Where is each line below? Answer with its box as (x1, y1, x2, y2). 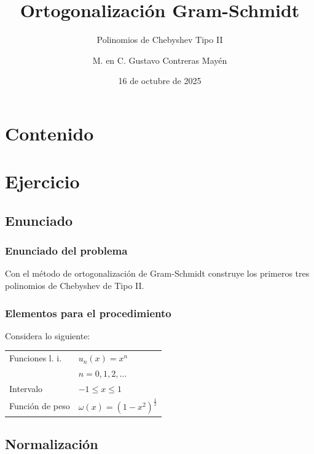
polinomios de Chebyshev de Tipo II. (5, 279, 144, 292)
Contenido (5, 120, 94, 145)
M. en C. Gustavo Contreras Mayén (92, 53, 227, 66)
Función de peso (9, 399, 70, 412)
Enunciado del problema (5, 243, 128, 258)
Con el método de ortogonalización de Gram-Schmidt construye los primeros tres (5, 267, 310, 280)
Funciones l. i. (9, 352, 62, 364)
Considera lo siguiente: (5, 329, 90, 342)
